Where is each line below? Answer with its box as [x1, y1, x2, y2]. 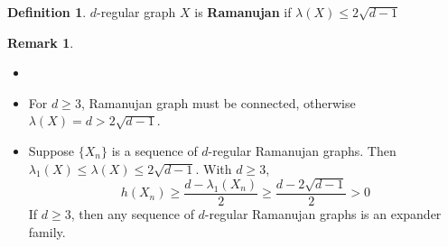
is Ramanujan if [194, 3, 292, 21]
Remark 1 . [7, 32, 74, 51]
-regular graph [97, 3, 176, 21]
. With [195, 159, 232, 178]
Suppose [28, 141, 75, 160]
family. [28, 222, 66, 241]
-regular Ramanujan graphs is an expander [204, 205, 442, 223]
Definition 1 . [7, 3, 87, 21]
